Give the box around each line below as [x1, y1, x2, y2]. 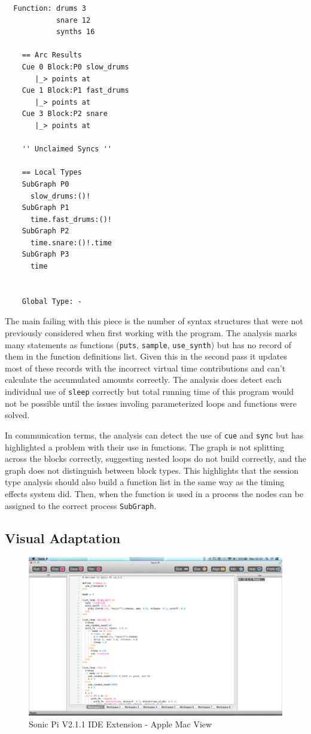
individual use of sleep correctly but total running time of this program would [5, 385, 294, 398]
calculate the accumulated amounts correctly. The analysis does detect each [5, 373, 282, 386]
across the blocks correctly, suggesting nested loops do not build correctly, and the [5, 452, 306, 465]
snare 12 [56, 16, 91, 25]
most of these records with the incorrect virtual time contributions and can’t [5, 361, 286, 374]
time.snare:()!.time [30, 238, 112, 247]
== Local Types [22, 168, 82, 177]
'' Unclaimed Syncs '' [22, 145, 112, 154]
